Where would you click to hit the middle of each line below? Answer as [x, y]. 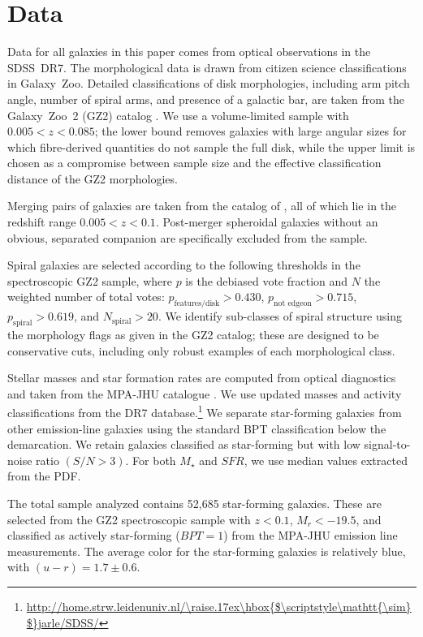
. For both [151, 460]
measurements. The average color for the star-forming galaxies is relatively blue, [207, 551]
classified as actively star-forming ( [94, 535]
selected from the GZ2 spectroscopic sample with [129, 519]
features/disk [197, 304]
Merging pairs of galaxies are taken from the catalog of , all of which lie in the [202, 206]
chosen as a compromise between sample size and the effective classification [194, 163]
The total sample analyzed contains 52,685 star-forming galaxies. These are [194, 504]
